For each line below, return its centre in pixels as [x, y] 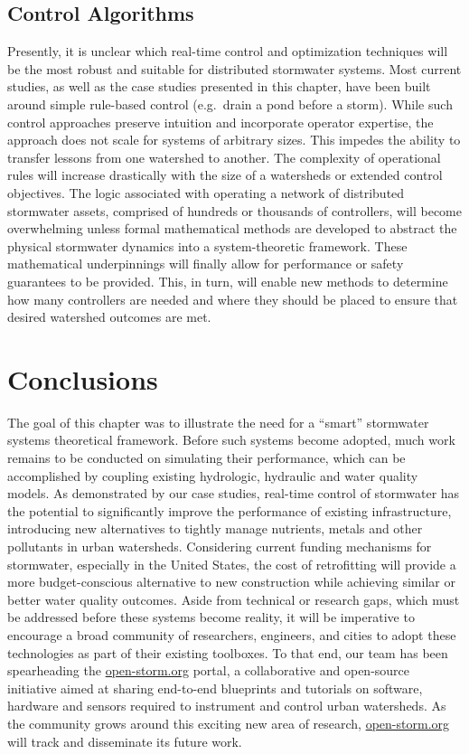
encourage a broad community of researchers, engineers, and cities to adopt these [232, 634]
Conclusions [83, 378]
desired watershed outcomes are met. [109, 317]
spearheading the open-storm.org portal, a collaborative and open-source [209, 670]
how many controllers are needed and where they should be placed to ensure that [233, 299]
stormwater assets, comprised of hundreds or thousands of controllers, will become [234, 210]
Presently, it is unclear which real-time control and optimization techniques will [228, 51]
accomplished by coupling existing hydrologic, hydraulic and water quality [213, 475]
